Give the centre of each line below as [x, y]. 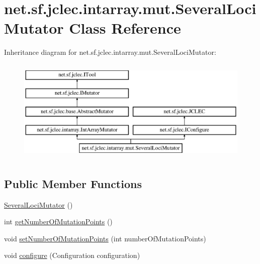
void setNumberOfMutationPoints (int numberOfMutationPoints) [105, 238]
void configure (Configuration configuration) [72, 255]
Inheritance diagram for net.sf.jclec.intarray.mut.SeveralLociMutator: [110, 52]
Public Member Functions [73, 183]
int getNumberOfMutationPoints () [58, 222]
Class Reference [125, 28]
